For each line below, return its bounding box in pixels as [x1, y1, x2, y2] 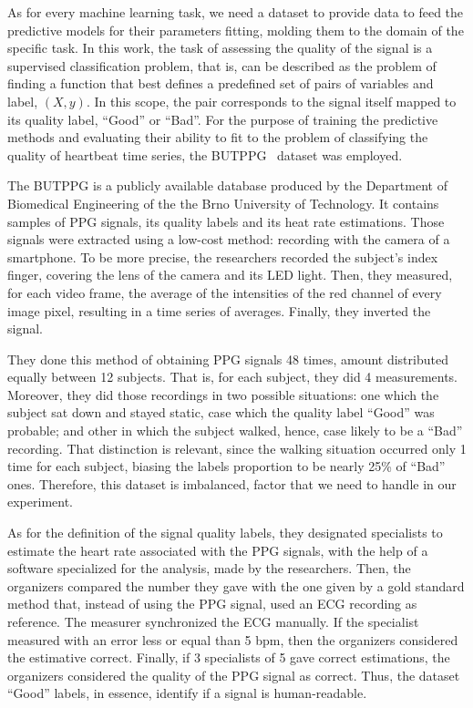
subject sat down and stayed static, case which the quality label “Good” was [7, 403, 435, 422]
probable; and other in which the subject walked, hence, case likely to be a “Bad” [7, 421, 463, 440]
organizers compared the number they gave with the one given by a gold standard [7, 576, 465, 595]
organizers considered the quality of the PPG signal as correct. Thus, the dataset [7, 665, 460, 684]
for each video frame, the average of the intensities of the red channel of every [7, 282, 442, 302]
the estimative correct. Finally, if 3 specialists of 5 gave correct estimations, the [7, 648, 450, 667]
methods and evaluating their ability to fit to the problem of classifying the [7, 128, 428, 147]
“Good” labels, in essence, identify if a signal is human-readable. [7, 683, 367, 703]
